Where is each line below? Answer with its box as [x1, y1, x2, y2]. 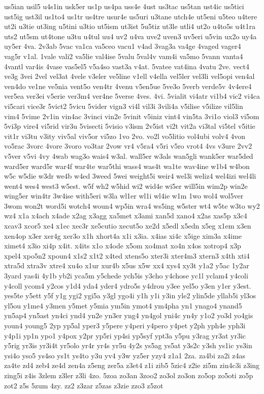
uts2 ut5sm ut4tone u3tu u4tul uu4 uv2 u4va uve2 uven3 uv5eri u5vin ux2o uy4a [4, 31, 257, 41]
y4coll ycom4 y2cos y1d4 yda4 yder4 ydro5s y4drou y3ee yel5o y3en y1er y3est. [4, 280, 251, 291]
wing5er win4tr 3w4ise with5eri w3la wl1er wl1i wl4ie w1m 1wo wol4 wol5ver [4, 190, 244, 201]
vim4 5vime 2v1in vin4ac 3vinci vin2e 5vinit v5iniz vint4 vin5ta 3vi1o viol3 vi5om [4, 110, 259, 121]
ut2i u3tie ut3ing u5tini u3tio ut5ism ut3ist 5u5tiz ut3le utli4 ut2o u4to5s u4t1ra [4, 21, 255, 32]
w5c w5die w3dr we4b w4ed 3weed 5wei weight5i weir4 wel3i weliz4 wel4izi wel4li [4, 171, 256, 181]
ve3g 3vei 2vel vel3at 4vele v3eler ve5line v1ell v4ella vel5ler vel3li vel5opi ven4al [4, 71, 255, 81]
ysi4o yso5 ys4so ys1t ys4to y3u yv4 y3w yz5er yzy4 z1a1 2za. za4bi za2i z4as [4, 350, 245, 360]
